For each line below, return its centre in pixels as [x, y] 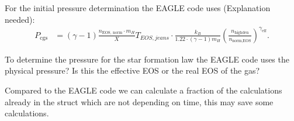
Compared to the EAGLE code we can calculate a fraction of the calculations [143, 90]
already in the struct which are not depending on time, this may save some [139, 101]
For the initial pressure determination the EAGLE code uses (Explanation [138, 8]
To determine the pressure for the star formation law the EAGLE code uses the [147, 59]
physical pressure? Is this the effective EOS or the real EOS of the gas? [132, 70]
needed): [20, 19]
